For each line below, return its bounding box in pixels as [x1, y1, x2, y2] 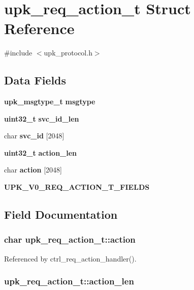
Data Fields [4, 72, 67, 88]
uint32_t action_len [4, 147, 77, 158]
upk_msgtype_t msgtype [4, 96, 95, 107]
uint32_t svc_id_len [4, 113, 79, 124]
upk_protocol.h [44, 47, 92, 58]
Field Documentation [4, 207, 118, 222]
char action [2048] [4, 164, 62, 175]
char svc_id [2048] [4, 130, 64, 141]
